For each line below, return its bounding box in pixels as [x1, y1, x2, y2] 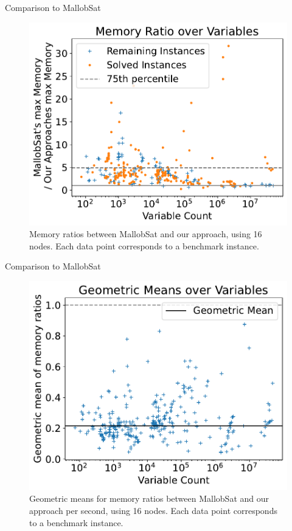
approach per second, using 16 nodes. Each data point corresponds [29, 504, 277, 516]
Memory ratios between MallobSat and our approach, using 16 [29, 227, 262, 240]
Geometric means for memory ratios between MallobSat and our [29, 492, 269, 505]
